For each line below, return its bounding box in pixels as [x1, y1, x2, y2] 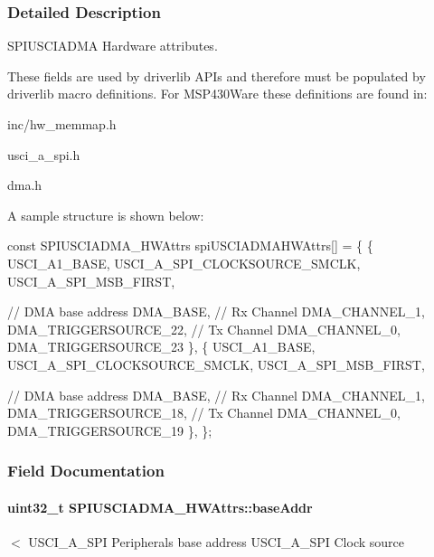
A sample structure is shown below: [7, 205, 204, 224]
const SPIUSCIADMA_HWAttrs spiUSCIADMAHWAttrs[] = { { [7, 236, 373, 255]
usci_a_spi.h [7, 145, 80, 164]
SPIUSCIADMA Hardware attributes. [7, 36, 218, 55]
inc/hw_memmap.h [7, 115, 117, 133]
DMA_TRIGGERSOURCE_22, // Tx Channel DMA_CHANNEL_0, [7, 319, 401, 338]
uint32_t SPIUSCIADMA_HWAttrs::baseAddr [7, 497, 313, 516]
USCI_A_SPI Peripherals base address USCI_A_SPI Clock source [28, 532, 404, 551]
